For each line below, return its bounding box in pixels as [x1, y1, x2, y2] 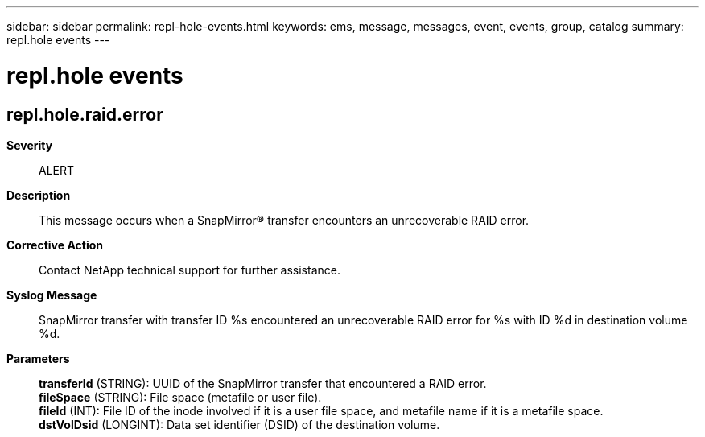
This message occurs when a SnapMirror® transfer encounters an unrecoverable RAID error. [39, 212, 530, 227]
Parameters [6, 351, 70, 365]
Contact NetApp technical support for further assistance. [39, 262, 340, 277]
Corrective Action [6, 237, 103, 252]
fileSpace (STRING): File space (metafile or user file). [39, 390, 322, 404]
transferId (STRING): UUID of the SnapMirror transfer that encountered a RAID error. [39, 376, 487, 390]
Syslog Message [6, 287, 97, 302]
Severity [6, 138, 53, 152]
